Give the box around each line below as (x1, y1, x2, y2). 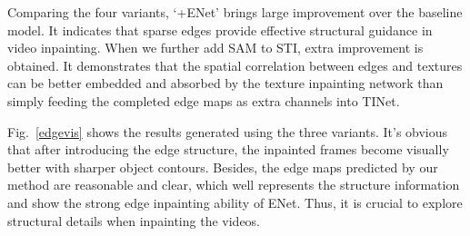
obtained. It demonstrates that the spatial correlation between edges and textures (7, 55, 463, 74)
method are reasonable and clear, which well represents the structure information (7, 175, 460, 194)
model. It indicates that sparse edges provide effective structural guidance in (7, 20, 433, 39)
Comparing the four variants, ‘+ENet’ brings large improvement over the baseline (7, 3, 463, 21)
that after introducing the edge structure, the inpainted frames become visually (7, 140, 449, 159)
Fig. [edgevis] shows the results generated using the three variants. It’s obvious (7, 122, 448, 141)
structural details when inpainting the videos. (7, 211, 261, 230)
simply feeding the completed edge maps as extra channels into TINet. (7, 91, 400, 110)
